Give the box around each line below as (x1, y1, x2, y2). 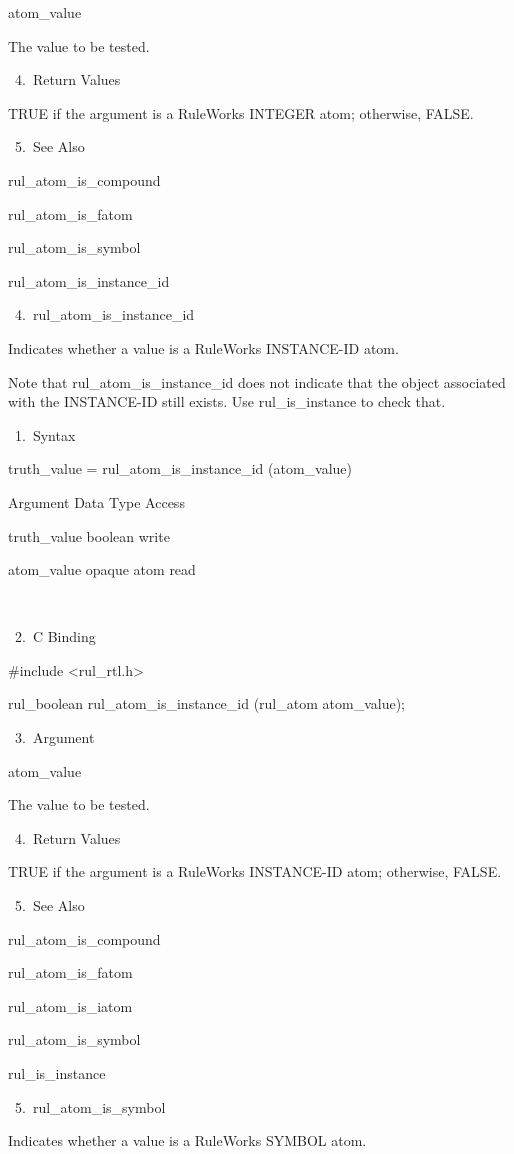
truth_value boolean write (8, 525, 170, 546)
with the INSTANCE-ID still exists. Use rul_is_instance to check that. (8, 391, 446, 412)
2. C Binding (14, 626, 96, 647)
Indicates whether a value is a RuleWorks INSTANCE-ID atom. (8, 337, 399, 358)
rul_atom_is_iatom (8, 995, 133, 1016)
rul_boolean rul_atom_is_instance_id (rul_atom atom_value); (8, 693, 405, 714)
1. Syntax (14, 424, 76, 445)
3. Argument (14, 727, 95, 748)
